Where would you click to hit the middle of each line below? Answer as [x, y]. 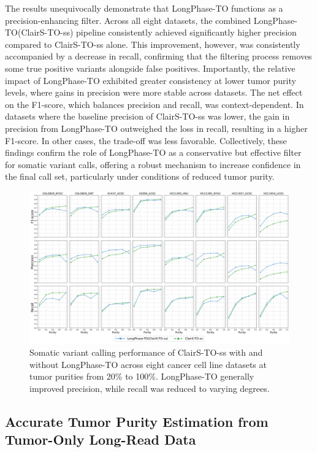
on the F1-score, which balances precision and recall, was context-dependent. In [155, 104]
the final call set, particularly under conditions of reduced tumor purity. [140, 176]
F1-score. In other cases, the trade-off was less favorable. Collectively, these [146, 140]
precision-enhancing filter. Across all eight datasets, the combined [128, 20]
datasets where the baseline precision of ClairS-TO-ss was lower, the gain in [147, 116]
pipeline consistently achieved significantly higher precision [186, 32]
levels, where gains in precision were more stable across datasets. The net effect [154, 92]
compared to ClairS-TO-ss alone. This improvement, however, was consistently [153, 44]
